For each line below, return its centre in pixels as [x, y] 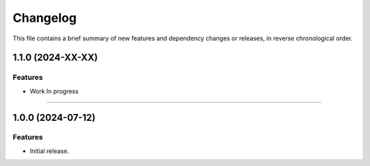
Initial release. [49, 151]
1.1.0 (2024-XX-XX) [56, 58]
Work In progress [54, 91]
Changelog [45, 18]
